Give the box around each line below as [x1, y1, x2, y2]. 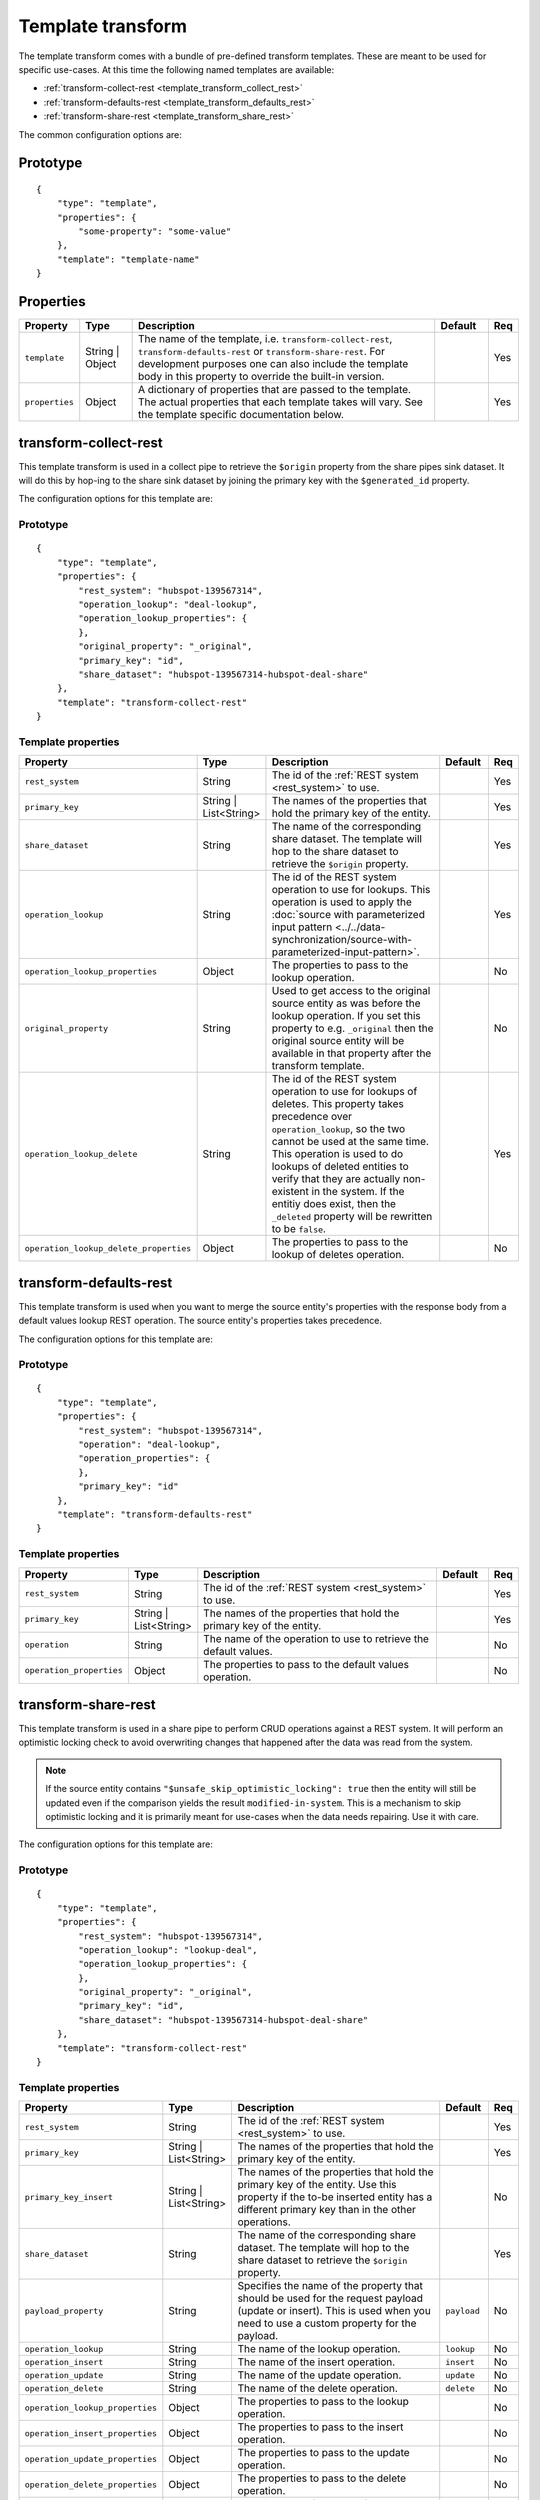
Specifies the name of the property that [237, 2279, 424, 2293]
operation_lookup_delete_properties [24, 1243, 192, 1254]
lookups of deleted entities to [271, 1160, 409, 1174]
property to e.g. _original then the [271, 1021, 434, 1035]
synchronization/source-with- [271, 933, 412, 947]
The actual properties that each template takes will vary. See [137, 395, 424, 409]
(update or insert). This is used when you [237, 2304, 432, 2318]
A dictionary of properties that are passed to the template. [137, 383, 412, 397]
